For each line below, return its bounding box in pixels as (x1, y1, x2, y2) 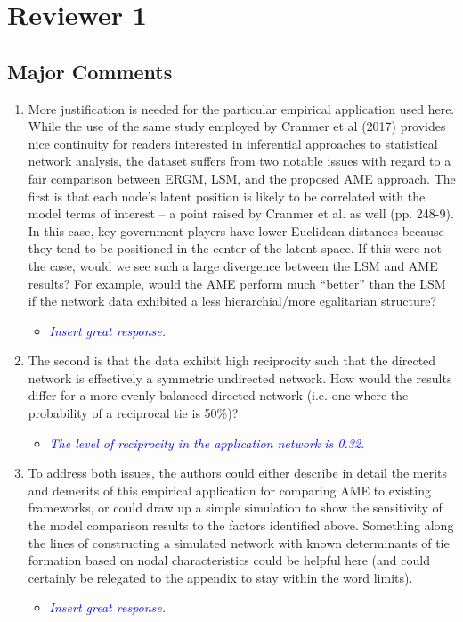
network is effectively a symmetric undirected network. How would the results (28, 368, 452, 387)
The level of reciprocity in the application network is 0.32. (49, 433, 365, 452)
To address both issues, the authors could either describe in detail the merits (28, 463, 447, 482)
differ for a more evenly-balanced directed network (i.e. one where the (28, 386, 409, 405)
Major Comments (7, 57, 173, 85)
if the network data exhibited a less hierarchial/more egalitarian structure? (28, 291, 437, 310)
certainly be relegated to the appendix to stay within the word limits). (28, 568, 413, 586)
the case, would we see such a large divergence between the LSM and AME (28, 256, 438, 274)
